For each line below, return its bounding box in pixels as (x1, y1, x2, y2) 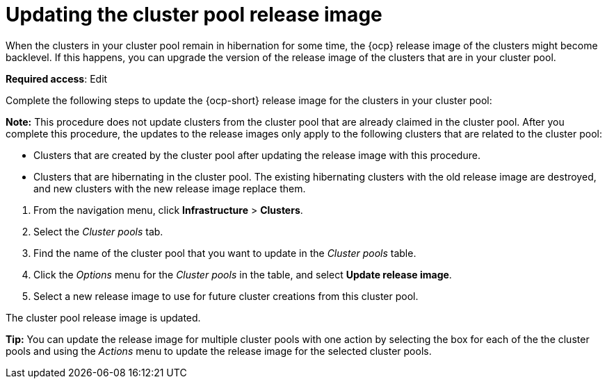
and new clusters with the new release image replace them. (33, 182, 306, 194)
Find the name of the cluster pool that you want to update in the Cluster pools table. (33, 247, 416, 259)
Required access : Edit (6, 72, 108, 85)
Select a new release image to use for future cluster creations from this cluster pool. (33, 290, 419, 302)
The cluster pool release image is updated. (6, 311, 201, 324)
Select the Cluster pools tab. (33, 225, 163, 237)
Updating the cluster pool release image (6, 3, 382, 26)
